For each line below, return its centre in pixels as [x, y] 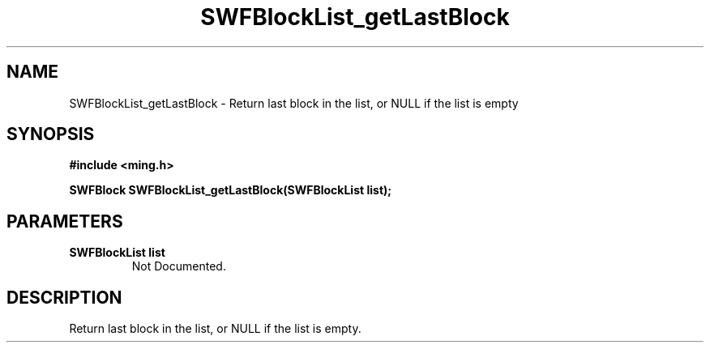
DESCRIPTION [64, 297]
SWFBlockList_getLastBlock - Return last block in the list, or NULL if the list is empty [294, 103]
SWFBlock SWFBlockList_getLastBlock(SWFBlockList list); [231, 190]
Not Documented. [179, 266]
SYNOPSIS [51, 134]
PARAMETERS [65, 221]
